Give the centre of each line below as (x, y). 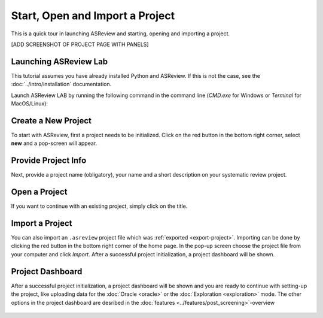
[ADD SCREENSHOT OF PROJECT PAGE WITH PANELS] (80, 44)
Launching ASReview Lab (60, 61)
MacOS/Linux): (29, 104)
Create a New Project (51, 121)
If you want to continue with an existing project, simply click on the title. (99, 206)
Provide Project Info (49, 161)
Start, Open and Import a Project (93, 16)
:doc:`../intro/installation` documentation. (61, 84)
